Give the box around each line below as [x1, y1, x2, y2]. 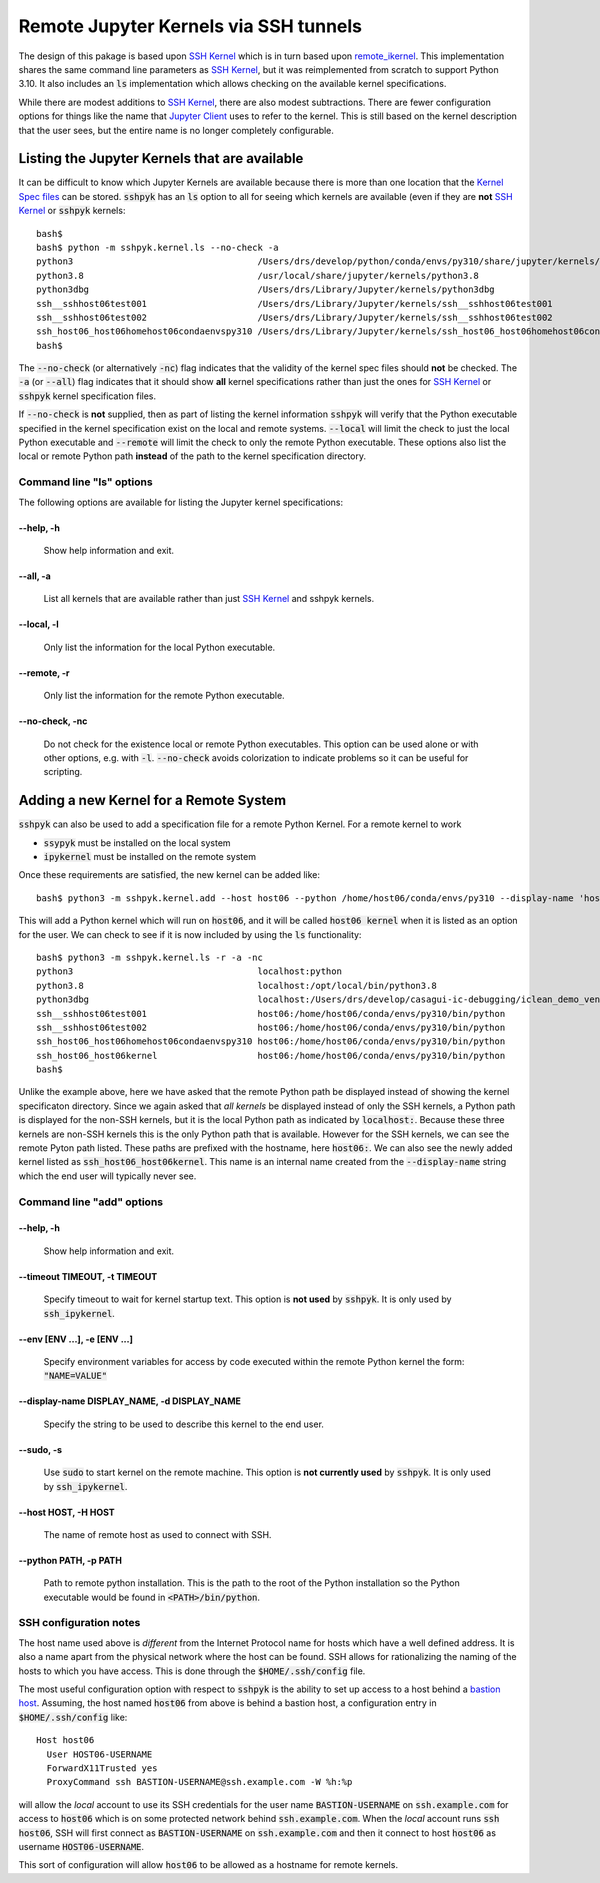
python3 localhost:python [36, 966, 342, 977]
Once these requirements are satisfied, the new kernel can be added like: [18, 869, 320, 881]
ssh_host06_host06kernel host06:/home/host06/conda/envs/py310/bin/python [36, 1050, 506, 1061]
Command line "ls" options [18, 475, 154, 489]
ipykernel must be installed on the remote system [43, 851, 257, 862]
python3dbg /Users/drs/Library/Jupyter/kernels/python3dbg [36, 284, 495, 295]
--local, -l [18, 618, 59, 630]
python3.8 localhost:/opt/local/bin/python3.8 [36, 980, 437, 991]
